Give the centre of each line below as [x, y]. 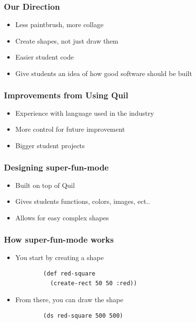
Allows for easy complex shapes [62, 217]
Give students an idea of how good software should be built [104, 73]
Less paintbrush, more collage [59, 24]
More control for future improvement [70, 129]
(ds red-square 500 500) [83, 316]
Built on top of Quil [45, 185]
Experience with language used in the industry [85, 113]
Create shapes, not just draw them [67, 40]
